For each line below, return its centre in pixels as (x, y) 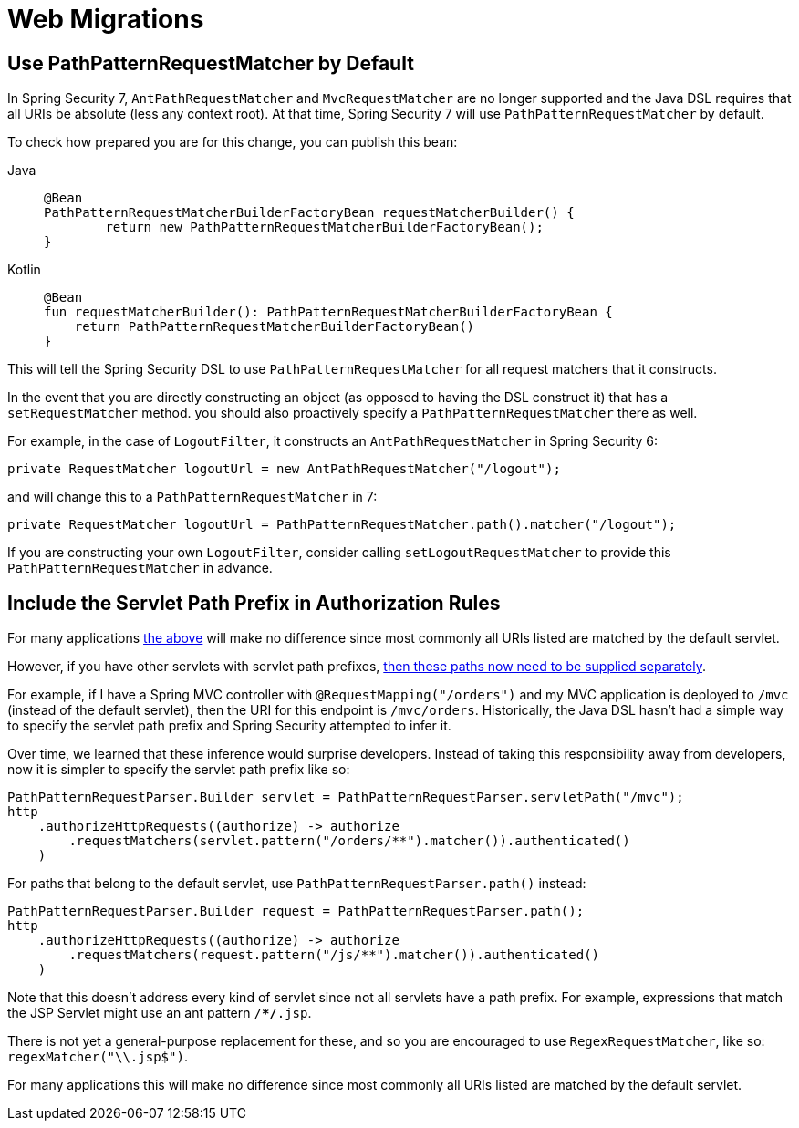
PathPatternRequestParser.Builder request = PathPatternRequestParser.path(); (296, 911)
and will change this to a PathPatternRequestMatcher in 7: (192, 497)
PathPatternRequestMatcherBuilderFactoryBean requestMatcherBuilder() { (309, 213)
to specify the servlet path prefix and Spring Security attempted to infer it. (229, 726)
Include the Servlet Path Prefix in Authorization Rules (254, 603)
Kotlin (24, 270)
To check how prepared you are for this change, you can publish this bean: (233, 142)
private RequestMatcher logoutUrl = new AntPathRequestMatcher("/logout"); (284, 469)
